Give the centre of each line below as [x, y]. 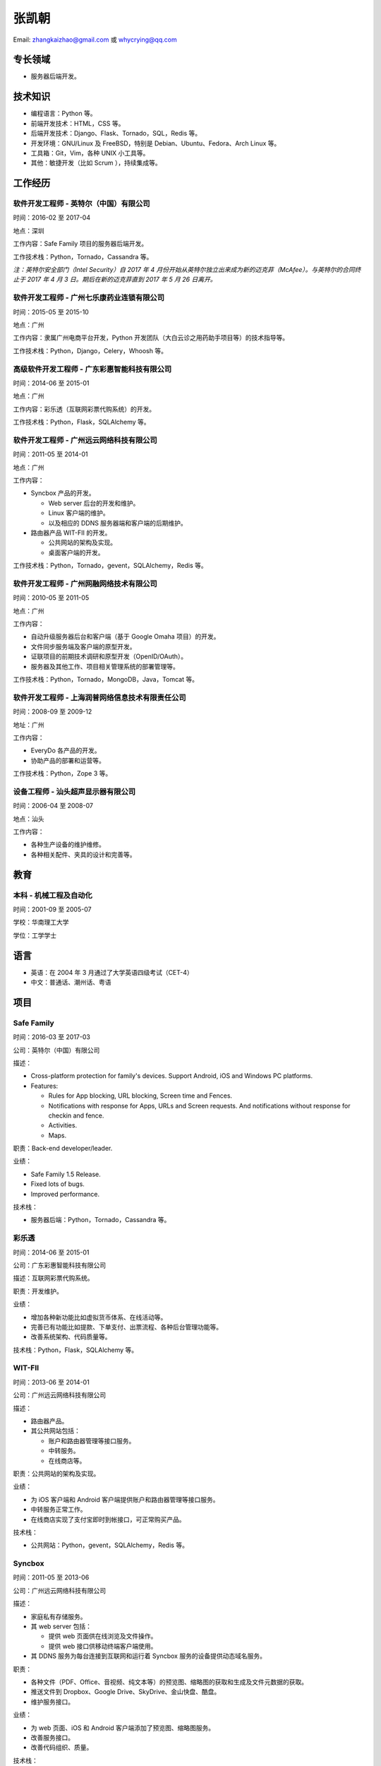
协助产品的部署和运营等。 [68, 760]
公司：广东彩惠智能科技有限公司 [59, 1265]
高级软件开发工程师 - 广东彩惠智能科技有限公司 [92, 369]
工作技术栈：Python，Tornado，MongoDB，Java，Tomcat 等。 [106, 679]
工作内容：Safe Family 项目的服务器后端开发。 [80, 244]
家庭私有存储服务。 [59, 1616]
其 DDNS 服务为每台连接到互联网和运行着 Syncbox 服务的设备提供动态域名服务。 [148, 1656]
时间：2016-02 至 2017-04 [52, 218]
